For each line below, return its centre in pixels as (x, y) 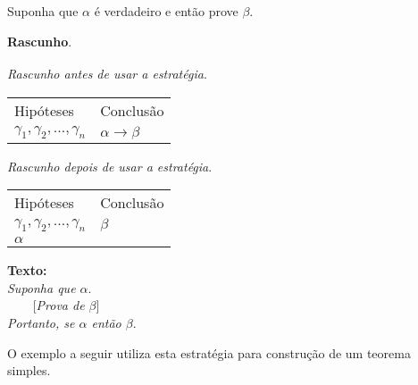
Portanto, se (41, 322)
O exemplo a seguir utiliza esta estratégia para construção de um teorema (209, 352)
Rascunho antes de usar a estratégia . (107, 73)
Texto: (27, 270)
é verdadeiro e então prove (166, 11)
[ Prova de (59, 305)
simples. (29, 370)
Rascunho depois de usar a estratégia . (110, 166)
